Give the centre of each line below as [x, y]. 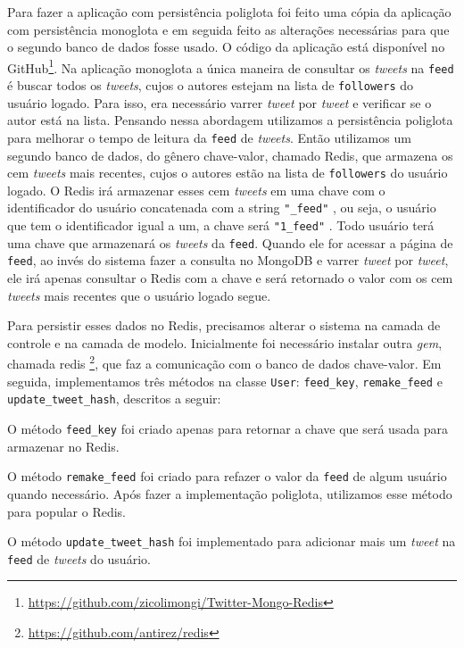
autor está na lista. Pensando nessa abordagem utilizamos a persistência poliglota [230, 120]
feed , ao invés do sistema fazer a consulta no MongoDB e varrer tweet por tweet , [228, 260]
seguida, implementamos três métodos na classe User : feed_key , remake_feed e [225, 381]
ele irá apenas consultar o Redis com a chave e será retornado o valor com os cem [230, 278]
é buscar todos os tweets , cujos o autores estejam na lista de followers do [210, 85]
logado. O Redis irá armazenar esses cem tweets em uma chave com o [196, 190]
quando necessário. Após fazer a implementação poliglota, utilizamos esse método [230, 493]
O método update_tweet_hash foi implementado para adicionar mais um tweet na [232, 541]
